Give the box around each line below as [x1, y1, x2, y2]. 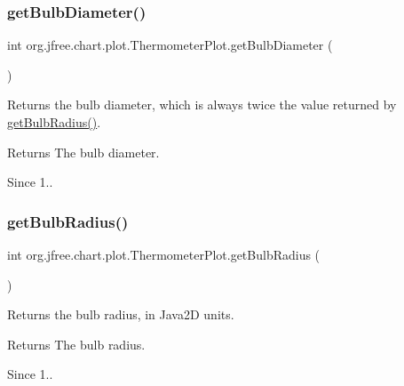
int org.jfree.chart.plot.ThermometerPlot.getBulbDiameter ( [7, 36, 333, 54]
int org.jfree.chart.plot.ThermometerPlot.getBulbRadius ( [7, 245, 321, 263]
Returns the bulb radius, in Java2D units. [7, 305, 234, 324]
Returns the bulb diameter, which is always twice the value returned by [7, 95, 397, 114]
